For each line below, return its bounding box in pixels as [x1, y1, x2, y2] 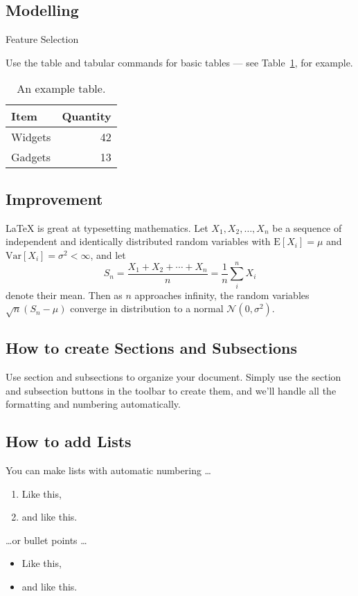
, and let [90, 247, 126, 262]
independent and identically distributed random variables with [6, 234, 271, 249]
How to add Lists [6, 431, 132, 452]
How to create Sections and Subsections [6, 337, 297, 359]
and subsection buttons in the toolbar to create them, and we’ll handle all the [6, 383, 337, 397]
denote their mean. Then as [6, 287, 123, 302]
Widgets [11, 129, 51, 145]
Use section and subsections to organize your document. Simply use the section [6, 370, 341, 384]
